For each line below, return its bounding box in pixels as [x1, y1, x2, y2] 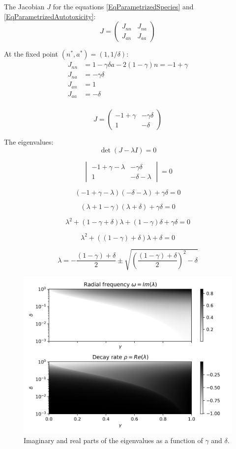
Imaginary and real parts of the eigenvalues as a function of [24, 435, 203, 445]
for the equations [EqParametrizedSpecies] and [53, 1, 194, 11]
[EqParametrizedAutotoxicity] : [4, 11, 96, 21]
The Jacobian [4, 1, 45, 11]
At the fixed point [4, 49, 59, 59]
